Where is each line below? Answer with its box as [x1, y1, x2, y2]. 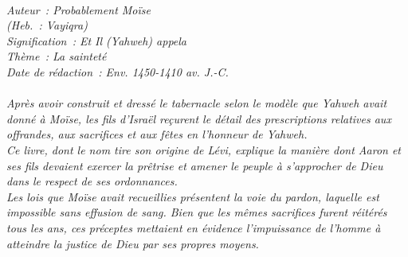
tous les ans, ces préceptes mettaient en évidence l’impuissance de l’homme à [6, 219, 381, 236]
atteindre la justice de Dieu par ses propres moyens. [6, 235, 259, 251]
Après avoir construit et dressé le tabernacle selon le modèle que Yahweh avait [6, 95, 387, 111]
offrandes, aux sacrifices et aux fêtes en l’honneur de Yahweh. [6, 126, 308, 142]
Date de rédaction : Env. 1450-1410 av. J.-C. [6, 63, 229, 80]
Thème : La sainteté [6, 48, 107, 64]
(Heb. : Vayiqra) [6, 17, 88, 33]
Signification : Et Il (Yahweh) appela [6, 32, 187, 49]
